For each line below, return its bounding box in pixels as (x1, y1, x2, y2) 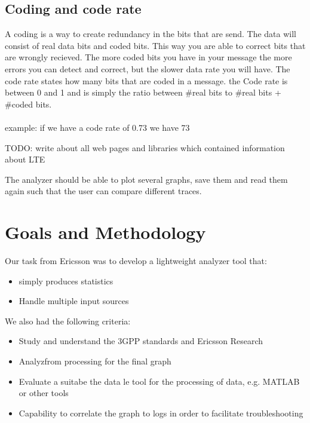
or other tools (19, 387, 69, 399)
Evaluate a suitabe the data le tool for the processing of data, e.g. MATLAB (19, 375, 300, 387)
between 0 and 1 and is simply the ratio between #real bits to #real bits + (5, 86, 281, 99)
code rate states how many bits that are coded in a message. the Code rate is (5, 74, 288, 87)
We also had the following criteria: (5, 314, 131, 327)
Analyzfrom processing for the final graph (19, 355, 171, 367)
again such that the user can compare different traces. (5, 185, 202, 197)
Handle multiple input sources (19, 295, 129, 307)
